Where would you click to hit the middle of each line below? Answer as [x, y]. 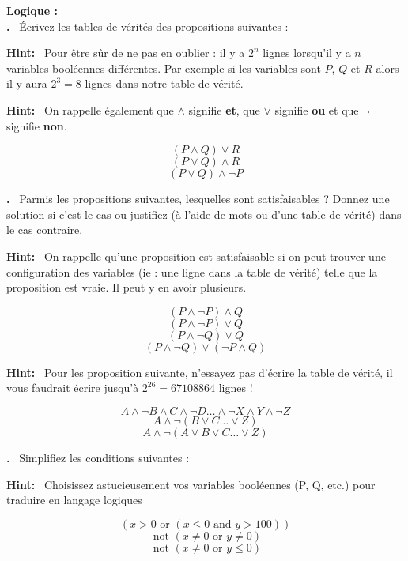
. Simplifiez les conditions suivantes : [98, 457]
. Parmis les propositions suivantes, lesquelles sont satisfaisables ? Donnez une [198, 199]
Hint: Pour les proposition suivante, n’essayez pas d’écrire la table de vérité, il [200, 372]
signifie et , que [224, 109]
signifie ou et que [317, 109]
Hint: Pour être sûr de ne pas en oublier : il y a [126, 53]
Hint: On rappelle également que [90, 109]
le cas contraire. [45, 230]
